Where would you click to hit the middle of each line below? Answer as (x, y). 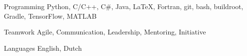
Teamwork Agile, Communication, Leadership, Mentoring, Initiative (105, 32)
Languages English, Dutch (43, 48)
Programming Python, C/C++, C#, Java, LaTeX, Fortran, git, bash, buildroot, (124, 6)
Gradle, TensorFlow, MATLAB (50, 16)
